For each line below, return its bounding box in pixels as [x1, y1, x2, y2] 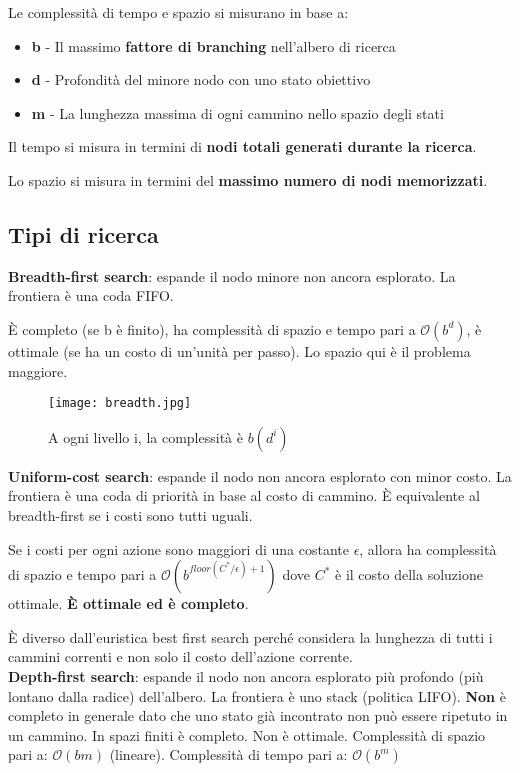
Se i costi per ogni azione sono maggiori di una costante [8, 538, 349, 559]
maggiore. [8, 360, 68, 381]
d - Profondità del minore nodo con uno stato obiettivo [31, 69, 371, 90]
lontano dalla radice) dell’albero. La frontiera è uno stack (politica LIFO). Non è [8, 685, 506, 706]
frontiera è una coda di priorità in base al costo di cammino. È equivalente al [8, 485, 480, 506]
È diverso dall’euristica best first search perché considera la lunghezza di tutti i [8, 626, 493, 647]
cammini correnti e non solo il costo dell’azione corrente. [8, 646, 353, 667]
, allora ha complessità [359, 538, 497, 559]
